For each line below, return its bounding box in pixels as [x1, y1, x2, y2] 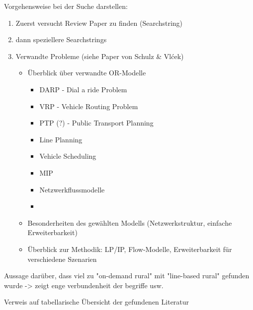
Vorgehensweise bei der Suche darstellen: [4, 1, 128, 11]
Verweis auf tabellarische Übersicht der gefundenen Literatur [4, 297, 189, 307]
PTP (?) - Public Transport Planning [39, 118, 154, 128]
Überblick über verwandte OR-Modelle [27, 67, 146, 78]
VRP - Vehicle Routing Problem [39, 101, 138, 111]
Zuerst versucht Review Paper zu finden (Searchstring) [15, 17, 183, 28]
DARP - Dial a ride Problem [39, 84, 127, 94]
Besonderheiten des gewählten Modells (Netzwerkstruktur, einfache [27, 217, 232, 228]
